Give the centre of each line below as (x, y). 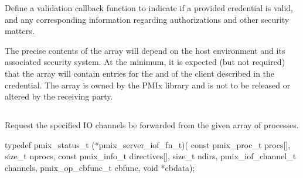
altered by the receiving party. (59, 96)
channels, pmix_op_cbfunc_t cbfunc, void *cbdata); (100, 167)
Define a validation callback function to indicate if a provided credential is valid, (149, 8)
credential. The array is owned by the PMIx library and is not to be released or (148, 85)
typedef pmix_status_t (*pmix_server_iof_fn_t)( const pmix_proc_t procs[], (148, 144)
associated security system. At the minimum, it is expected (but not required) (145, 62)
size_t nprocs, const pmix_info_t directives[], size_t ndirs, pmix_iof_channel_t (151, 156)
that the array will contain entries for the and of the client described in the (140, 73)
